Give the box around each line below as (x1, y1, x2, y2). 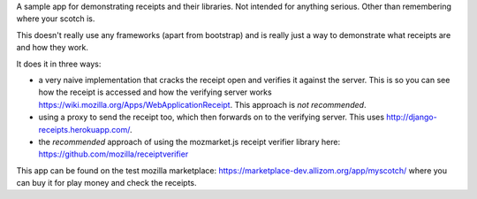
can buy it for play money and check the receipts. (16, 178, 198, 188)
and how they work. (16, 42, 88, 53)
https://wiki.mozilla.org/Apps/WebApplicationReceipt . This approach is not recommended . (38, 99, 367, 110)
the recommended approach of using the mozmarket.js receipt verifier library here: (38, 136, 340, 147)
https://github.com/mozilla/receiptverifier (38, 149, 189, 159)
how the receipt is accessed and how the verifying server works (38, 87, 273, 97)
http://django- (385, 111, 437, 123)
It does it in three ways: (16, 58, 102, 69)
